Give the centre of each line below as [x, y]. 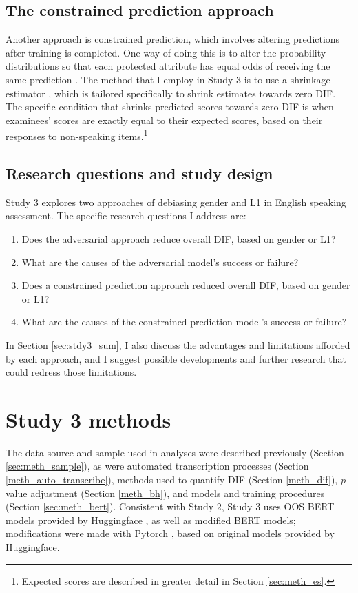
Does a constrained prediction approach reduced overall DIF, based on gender [186, 285]
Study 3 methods [88, 419]
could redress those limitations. [71, 372]
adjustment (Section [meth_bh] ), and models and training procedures [178, 493]
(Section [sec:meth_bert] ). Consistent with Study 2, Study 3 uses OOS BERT [170, 506]
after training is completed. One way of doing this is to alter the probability [166, 52]
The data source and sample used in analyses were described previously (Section [175, 452]
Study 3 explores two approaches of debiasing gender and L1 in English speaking [176, 202]
